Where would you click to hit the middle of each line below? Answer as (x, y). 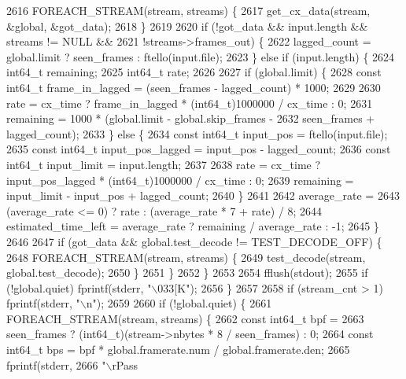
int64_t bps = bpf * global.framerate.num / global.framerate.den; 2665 (178, 350)
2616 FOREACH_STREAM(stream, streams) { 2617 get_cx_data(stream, (188, 10)
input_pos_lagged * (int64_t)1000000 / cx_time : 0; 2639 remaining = (180, 180)
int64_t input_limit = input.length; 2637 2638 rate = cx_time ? (164, 164)
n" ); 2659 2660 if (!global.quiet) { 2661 (179, 303)
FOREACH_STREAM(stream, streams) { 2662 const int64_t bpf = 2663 (185, 318)
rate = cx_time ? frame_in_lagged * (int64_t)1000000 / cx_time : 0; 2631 (190, 103)
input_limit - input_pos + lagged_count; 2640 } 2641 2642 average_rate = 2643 (203, 195)
